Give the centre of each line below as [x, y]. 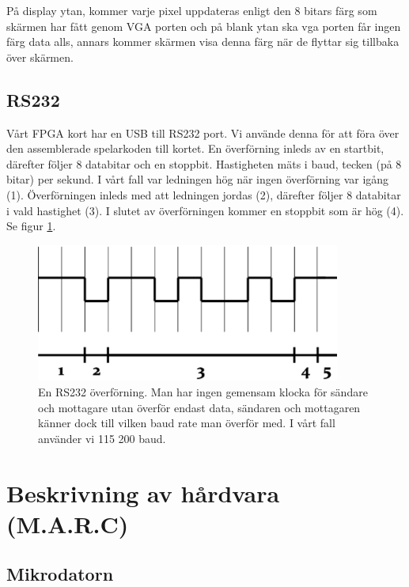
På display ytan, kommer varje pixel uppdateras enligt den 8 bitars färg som [192, 10]
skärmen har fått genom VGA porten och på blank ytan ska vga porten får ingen [204, 26]
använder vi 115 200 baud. [102, 438]
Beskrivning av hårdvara [143, 492]
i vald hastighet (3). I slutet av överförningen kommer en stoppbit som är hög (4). [205, 210]
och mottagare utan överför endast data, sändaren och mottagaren [199, 407]
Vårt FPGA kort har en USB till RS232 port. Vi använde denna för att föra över [203, 133]
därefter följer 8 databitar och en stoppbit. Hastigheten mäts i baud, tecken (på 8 [204, 163]
